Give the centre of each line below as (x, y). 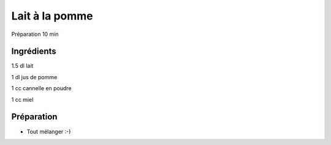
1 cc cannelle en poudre (41, 88)
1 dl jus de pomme (34, 77)
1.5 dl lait (22, 66)
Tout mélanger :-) (49, 132)
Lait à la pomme (52, 16)
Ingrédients (34, 51)
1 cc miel (22, 99)
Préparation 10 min (35, 34)
